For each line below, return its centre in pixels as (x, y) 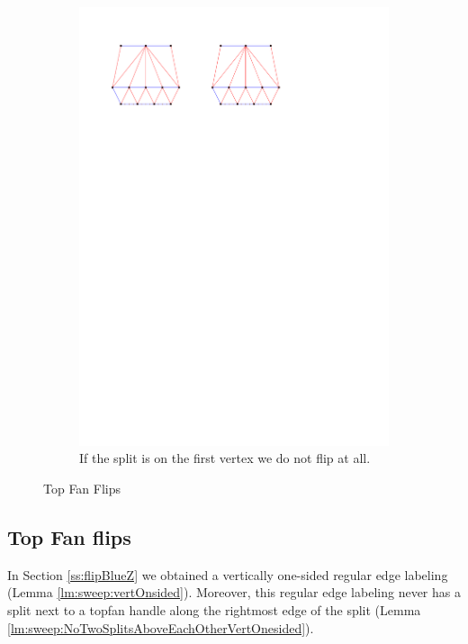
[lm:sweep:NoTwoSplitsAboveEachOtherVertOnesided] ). (161, 627)
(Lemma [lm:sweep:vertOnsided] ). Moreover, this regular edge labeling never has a (234, 592)
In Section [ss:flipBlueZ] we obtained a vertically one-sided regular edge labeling (228, 574)
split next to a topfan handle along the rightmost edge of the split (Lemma (214, 609)
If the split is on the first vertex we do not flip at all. (225, 458)
